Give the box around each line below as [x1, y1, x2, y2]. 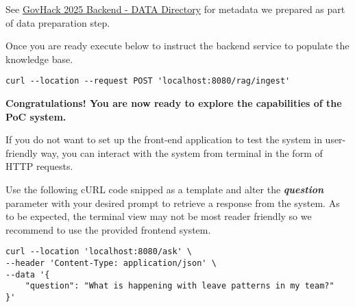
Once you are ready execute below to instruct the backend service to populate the [5, 38, 350, 53]
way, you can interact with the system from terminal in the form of [40, 145, 323, 160]
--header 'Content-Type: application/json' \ [5, 258, 217, 269]
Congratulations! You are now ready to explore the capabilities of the [5, 96, 342, 110]
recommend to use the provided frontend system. [5, 222, 211, 236]
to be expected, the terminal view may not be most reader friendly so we [5, 209, 312, 223]
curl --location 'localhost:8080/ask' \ [5, 247, 193, 257]
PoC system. [5, 109, 66, 123]
